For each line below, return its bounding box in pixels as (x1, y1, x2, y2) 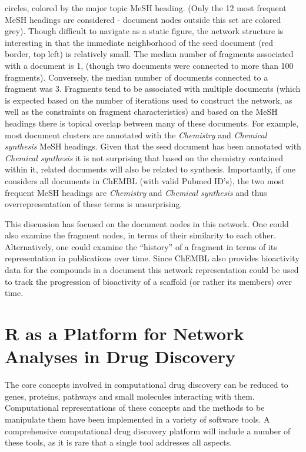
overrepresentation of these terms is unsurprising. (5, 198, 182, 210)
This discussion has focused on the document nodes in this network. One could (5, 217, 289, 230)
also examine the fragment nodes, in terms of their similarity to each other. (5, 229, 276, 241)
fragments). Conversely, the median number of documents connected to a (5, 71, 268, 83)
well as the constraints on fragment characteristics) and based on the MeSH (5, 105, 278, 118)
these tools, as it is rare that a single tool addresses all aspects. (5, 436, 232, 448)
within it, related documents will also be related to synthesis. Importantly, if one (5, 163, 296, 175)
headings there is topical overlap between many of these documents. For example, (5, 117, 299, 129)
